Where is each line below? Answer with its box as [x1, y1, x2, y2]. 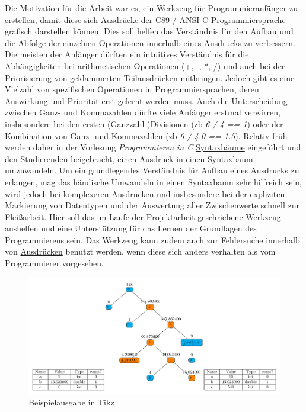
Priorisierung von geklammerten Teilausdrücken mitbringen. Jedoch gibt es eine [5, 71, 295, 83]
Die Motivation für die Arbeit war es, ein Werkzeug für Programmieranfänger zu [5, 2, 298, 14]
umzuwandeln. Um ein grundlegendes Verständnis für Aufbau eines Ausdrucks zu [5, 164, 299, 176]
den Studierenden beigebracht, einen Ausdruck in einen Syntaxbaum [5, 152, 253, 165]
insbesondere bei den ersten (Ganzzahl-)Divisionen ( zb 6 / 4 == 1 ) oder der [5, 117, 283, 130]
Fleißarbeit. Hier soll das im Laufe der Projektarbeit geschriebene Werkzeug [5, 210, 281, 223]
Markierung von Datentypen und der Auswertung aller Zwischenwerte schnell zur [5, 199, 299, 211]
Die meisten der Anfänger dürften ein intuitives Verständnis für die [5, 48, 249, 60]
